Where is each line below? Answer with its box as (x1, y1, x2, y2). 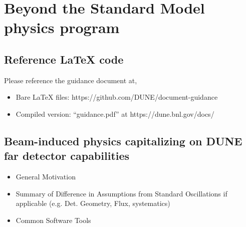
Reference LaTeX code (4, 51, 124, 67)
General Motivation (16, 171, 76, 182)
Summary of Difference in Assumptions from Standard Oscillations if (16, 188, 227, 198)
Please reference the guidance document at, (4, 75, 137, 85)
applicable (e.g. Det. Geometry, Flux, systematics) (16, 198, 170, 208)
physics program (4, 17, 120, 38)
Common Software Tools (16, 214, 91, 225)
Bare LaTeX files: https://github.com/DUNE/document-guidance (16, 92, 218, 102)
